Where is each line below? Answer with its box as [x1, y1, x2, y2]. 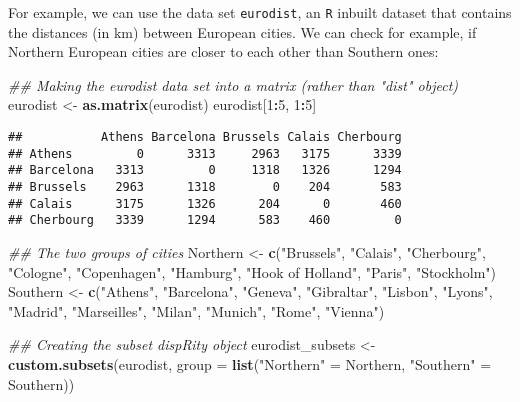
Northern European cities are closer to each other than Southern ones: [8, 41, 439, 62]
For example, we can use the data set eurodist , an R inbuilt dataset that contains [8, 2, 512, 22]
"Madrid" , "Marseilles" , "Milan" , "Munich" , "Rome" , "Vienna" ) [8, 300, 385, 321]
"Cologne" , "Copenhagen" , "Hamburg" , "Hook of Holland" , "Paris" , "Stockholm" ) [8, 261, 496, 282]
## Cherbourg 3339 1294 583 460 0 [8, 213, 402, 228]
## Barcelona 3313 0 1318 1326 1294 [8, 163, 402, 178]
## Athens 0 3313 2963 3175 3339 [8, 146, 402, 161]
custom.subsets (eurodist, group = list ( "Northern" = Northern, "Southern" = [8, 353, 492, 374]
